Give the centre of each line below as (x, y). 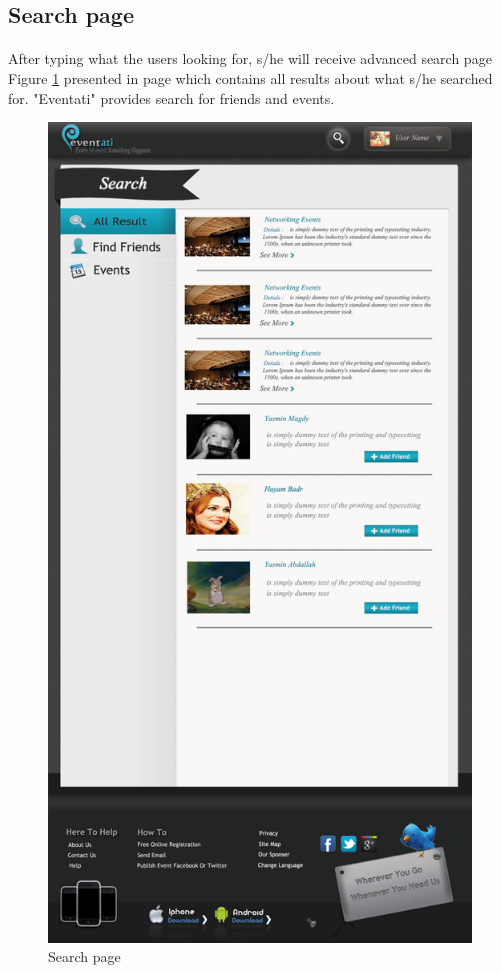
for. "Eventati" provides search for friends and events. (171, 97)
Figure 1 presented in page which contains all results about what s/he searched (250, 77)
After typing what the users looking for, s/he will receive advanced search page (250, 58)
